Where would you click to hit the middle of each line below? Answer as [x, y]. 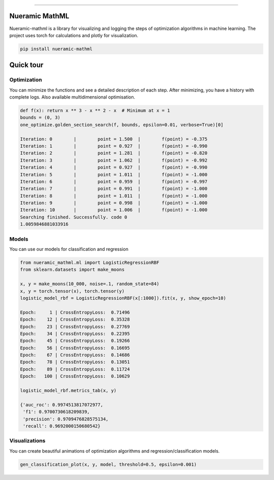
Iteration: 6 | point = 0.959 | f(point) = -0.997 [114, 181]
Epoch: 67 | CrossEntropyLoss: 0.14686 [75, 355]
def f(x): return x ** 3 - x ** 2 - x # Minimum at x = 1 [95, 111]
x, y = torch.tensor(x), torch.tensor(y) [72, 291]
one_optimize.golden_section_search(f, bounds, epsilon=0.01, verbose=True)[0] [122, 125]
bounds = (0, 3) [40, 118]
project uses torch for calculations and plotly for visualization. [74, 35]
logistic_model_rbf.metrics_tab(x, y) [68, 391]
